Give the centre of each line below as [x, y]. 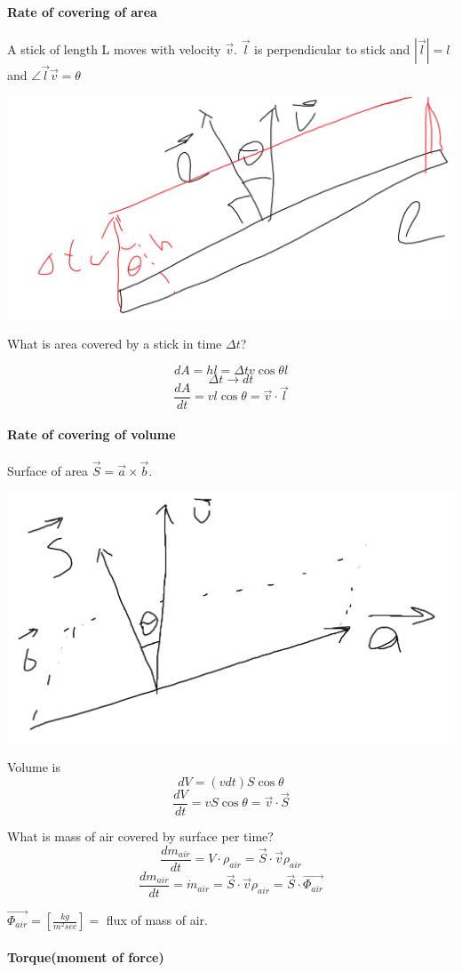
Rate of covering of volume [92, 434]
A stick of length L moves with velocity [114, 48]
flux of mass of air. [157, 920]
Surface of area [48, 470]
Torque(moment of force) [86, 956]
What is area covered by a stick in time [115, 344]
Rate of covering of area [82, 11]
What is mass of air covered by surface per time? [140, 836]
